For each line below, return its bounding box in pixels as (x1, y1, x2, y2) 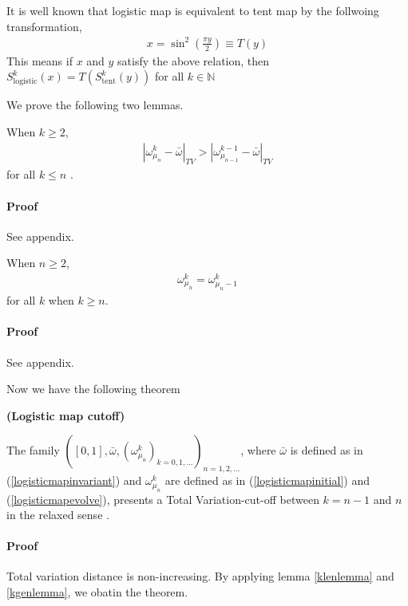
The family (6, 442, 60, 458)
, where (240, 442, 276, 458)
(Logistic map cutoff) (6, 407, 125, 423)
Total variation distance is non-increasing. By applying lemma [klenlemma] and (6, 568, 394, 584)
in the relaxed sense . (6, 506, 109, 523)
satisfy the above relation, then (117, 52, 270, 69)
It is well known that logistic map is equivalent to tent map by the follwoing (6, 2, 379, 18)
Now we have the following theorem (6, 380, 180, 397)
